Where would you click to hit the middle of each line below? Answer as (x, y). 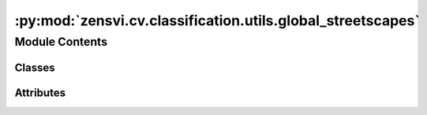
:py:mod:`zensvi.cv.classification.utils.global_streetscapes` (217, 20)
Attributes (40, 93)
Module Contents (61, 42)
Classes (35, 67)
